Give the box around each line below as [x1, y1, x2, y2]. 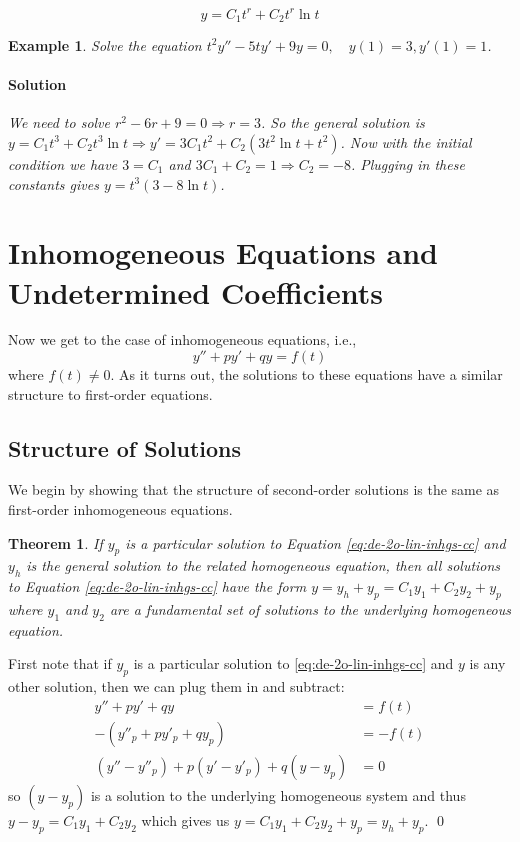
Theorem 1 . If [8, 532, 103, 553]
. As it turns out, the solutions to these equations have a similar [110, 364, 503, 385]
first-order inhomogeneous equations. [8, 499, 233, 520]
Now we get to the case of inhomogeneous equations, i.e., [8, 329, 357, 350]
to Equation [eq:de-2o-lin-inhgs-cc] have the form [8, 576, 307, 597]
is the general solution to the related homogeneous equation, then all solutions [26, 555, 501, 576]
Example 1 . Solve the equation [8, 34, 202, 55]
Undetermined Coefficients [8, 271, 383, 312]
